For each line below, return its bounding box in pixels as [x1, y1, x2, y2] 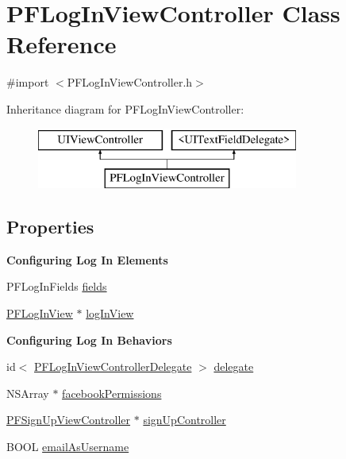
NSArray [6, 384, 49, 401]
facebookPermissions [62, 384, 162, 401]
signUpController [143, 411, 226, 428]
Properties [6, 214, 94, 239]
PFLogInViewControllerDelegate [34, 358, 192, 375]
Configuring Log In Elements [6, 251, 168, 268]
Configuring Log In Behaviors [6, 331, 172, 348]
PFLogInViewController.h [67, 74, 193, 91]
